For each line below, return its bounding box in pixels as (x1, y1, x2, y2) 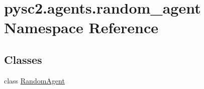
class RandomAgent (4, 75, 65, 85)
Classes (4, 51, 42, 67)
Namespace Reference (4, 17, 158, 38)
